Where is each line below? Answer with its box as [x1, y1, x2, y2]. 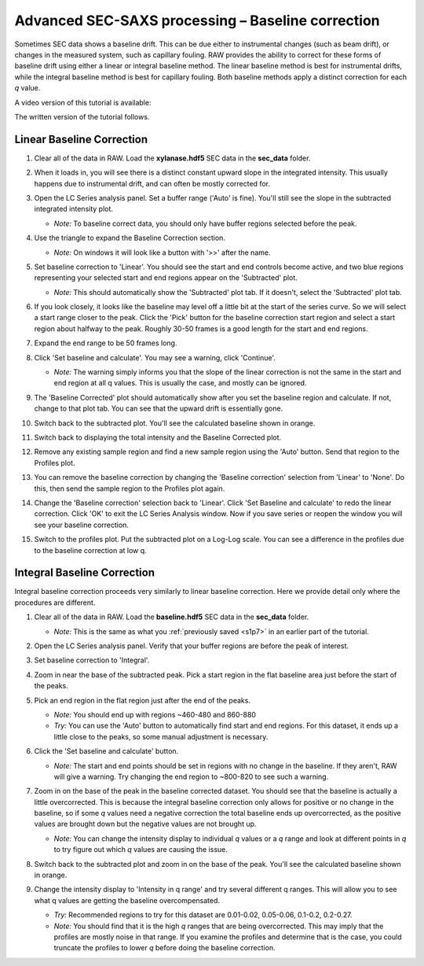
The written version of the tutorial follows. [14, 112, 150, 121]
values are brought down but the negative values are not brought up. [34, 819, 257, 829]
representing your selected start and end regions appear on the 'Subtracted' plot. [34, 273, 298, 282]
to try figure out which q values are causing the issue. [53, 845, 228, 854]
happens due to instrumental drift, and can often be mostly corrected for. [34, 179, 271, 188]
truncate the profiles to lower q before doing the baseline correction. [53, 943, 276, 953]
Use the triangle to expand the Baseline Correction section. [34, 233, 225, 243]
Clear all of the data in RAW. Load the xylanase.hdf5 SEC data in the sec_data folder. [34, 153, 311, 163]
